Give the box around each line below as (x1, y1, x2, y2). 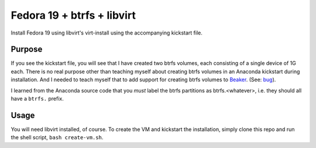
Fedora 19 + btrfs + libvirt (11, 9, 136, 22)
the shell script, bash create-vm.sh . (11, 134, 104, 141)
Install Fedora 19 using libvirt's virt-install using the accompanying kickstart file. (11, 29, 203, 36)
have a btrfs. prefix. (11, 95, 64, 102)
